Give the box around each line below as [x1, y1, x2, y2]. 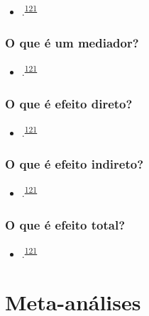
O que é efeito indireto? [5, 155, 144, 173]
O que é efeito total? [5, 215, 126, 233]
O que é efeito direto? [5, 94, 133, 112]
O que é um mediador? [5, 34, 139, 52]
